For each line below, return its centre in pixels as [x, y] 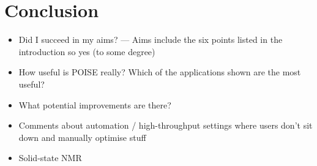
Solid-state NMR [50, 158]
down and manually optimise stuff [82, 137]
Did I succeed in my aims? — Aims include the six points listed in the [151, 40]
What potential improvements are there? [95, 104]
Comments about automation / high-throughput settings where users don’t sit [166, 125]
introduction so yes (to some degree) [87, 51]
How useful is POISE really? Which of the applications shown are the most [160, 72]
